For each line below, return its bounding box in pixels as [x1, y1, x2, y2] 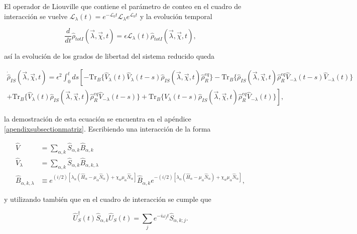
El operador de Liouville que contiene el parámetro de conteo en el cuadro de [4, 1, 242, 11]
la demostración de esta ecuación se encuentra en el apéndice [4, 113, 191, 124]
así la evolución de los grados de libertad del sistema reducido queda [4, 50, 214, 61]
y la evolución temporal [140, 11, 212, 21]
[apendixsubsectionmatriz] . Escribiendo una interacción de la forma [4, 123, 211, 134]
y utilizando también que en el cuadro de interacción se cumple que [4, 193, 211, 204]
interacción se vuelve [4, 11, 68, 21]
